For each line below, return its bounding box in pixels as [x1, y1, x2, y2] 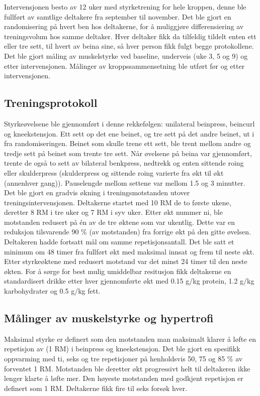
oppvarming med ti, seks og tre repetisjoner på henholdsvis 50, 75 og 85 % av [4, 353, 243, 364]
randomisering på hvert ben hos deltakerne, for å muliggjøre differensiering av [4, 21, 244, 32]
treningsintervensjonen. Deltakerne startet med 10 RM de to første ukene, [4, 197, 231, 207]
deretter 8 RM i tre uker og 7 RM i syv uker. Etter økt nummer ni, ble [4, 207, 223, 217]
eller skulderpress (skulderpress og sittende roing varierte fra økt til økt [4, 167, 224, 178]
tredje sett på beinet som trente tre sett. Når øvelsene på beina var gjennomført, [4, 148, 252, 158]
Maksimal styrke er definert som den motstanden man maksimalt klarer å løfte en [4, 333, 256, 344]
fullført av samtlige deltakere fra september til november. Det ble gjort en [4, 11, 231, 22]
